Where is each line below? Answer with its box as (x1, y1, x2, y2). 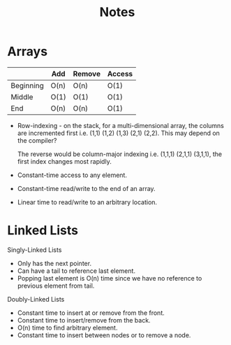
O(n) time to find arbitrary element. (17, 323, 118, 332)
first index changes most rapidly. (17, 157, 112, 165)
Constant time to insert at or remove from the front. (17, 309, 165, 317)
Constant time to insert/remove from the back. (17, 316, 151, 324)
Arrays (7, 43, 47, 59)
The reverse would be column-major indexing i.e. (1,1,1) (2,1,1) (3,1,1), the (17, 150, 222, 158)
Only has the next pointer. (17, 259, 92, 267)
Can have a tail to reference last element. (17, 267, 136, 275)
